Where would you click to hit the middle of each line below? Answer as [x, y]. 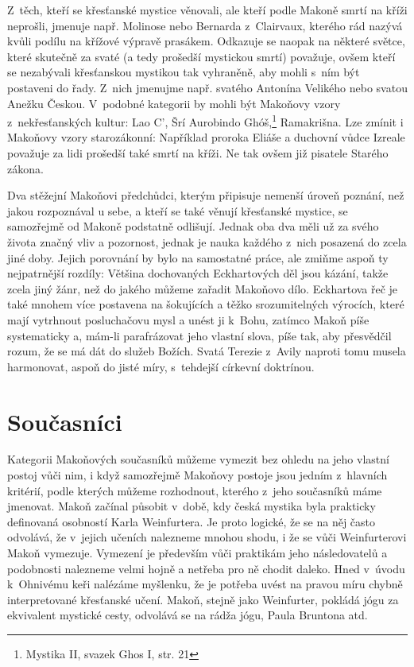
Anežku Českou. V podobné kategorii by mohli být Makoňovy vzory [174, 103]
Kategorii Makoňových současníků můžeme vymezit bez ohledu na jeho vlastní [198, 459]
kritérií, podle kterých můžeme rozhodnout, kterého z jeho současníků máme [195, 490]
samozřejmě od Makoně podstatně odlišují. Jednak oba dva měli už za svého [193, 226]
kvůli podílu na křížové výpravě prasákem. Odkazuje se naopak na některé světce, [206, 41]
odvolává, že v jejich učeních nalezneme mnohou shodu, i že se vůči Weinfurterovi [207, 537]
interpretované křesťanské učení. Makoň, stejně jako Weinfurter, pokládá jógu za [203, 599]
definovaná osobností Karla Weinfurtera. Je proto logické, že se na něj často [192, 521]
